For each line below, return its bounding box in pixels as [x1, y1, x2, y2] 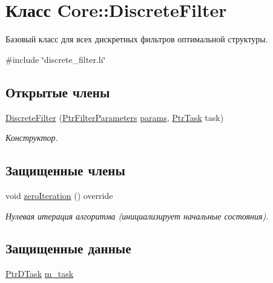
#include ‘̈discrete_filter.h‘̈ [5, 53, 106, 65]
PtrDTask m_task [5, 267, 74, 280]
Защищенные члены [5, 161, 125, 180]
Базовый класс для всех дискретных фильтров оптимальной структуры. [5, 33, 268, 45]
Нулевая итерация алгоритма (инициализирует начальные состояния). [5, 209, 269, 222]
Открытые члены [5, 82, 110, 101]
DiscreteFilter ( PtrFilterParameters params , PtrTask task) [5, 111, 224, 123]
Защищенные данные [5, 239, 131, 258]
